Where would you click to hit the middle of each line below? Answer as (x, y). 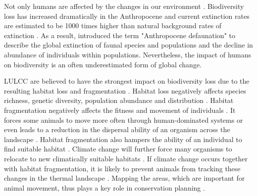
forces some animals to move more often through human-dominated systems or (124, 120)
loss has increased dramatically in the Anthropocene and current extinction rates (127, 16)
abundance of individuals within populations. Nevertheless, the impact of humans (128, 54)
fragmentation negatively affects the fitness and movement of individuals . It (120, 110)
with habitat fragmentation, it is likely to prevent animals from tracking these (122, 168)
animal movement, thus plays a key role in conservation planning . (104, 187)
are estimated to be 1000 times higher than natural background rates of (113, 25)
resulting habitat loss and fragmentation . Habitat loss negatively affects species (125, 90)
